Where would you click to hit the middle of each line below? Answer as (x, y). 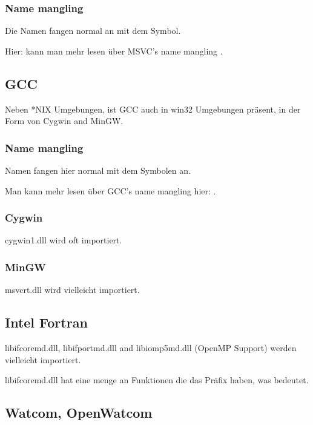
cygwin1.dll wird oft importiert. (64, 240)
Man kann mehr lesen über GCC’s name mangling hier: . (110, 190)
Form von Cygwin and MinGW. (64, 121)
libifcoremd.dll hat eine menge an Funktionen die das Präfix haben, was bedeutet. (157, 380)
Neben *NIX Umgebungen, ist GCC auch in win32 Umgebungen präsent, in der (153, 109)
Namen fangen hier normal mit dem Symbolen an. (98, 170)
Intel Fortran (46, 322)
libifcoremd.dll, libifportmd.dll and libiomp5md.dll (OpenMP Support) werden (151, 348)
